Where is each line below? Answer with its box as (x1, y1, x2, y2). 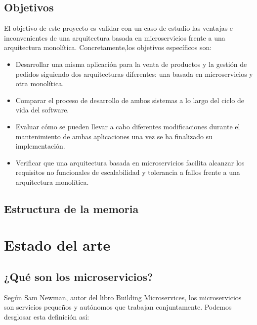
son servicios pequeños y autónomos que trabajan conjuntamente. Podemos (4, 302, 232, 312)
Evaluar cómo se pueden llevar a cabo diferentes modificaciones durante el (15, 121, 240, 131)
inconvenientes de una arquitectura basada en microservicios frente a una (4, 32, 225, 43)
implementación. (15, 141, 65, 151)
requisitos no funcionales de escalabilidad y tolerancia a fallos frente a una (15, 167, 240, 177)
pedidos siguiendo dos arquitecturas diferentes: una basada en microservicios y (15, 68, 253, 79)
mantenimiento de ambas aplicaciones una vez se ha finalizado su (15, 131, 213, 141)
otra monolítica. (15, 78, 64, 89)
